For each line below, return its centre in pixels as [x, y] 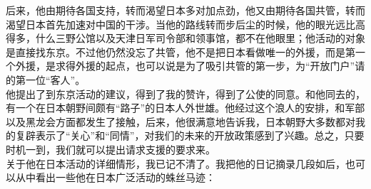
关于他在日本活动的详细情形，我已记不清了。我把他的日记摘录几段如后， [176, 163]
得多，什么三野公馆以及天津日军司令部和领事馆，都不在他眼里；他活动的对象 [185, 38]
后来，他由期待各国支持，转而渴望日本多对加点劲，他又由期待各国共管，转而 [185, 10]
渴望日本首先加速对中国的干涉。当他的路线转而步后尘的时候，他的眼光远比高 [185, 24]
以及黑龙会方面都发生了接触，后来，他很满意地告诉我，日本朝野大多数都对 [181, 121]
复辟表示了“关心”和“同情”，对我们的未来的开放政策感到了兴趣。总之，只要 [190, 135]
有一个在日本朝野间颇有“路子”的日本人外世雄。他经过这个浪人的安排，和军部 [185, 108]
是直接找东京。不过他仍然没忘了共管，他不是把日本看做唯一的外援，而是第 [181, 52]
